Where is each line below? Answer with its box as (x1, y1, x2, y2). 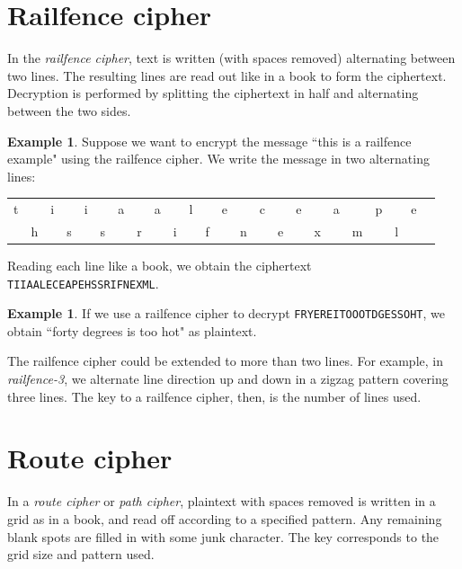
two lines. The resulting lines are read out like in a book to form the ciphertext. (7, 66, 447, 84)
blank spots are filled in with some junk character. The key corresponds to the (7, 527, 440, 546)
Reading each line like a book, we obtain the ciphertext (7, 255, 312, 274)
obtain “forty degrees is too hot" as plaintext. (7, 321, 257, 340)
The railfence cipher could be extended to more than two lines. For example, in (7, 351, 443, 370)
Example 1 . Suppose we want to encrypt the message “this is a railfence (7, 131, 412, 150)
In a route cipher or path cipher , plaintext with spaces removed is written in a (7, 492, 436, 511)
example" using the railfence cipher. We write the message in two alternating (7, 149, 430, 168)
